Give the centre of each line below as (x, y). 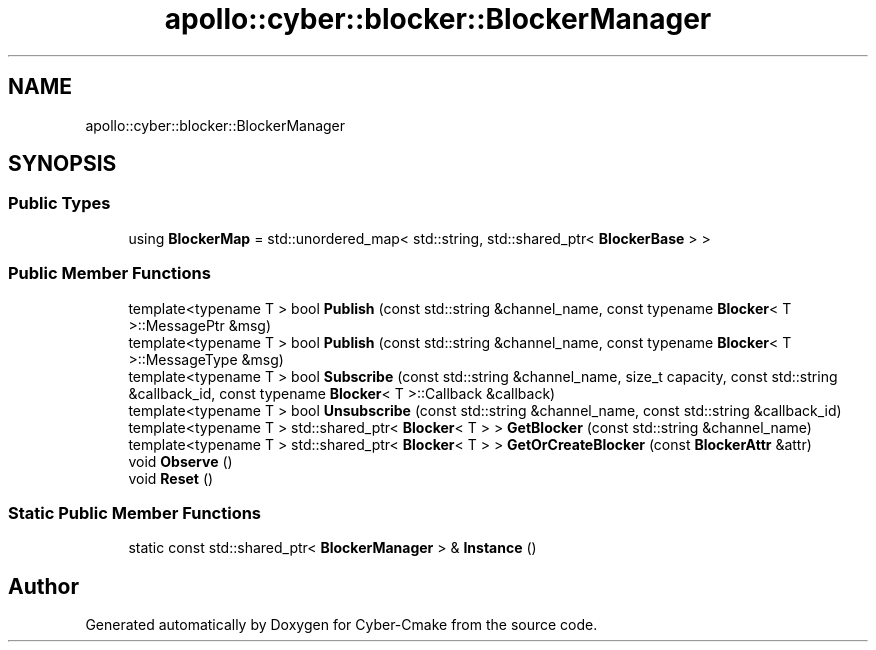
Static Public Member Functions (135, 512)
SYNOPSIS (62, 164)
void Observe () (180, 461)
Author (43, 586)
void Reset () (171, 478)
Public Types (59, 203)
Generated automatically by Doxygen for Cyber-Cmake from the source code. (341, 625)
